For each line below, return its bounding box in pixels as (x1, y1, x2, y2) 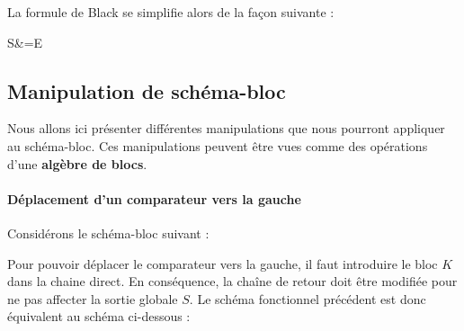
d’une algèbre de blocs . (7, 154, 147, 173)
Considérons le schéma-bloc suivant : (7, 223, 210, 242)
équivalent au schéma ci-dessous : (7, 307, 191, 326)
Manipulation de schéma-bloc (7, 76, 286, 104)
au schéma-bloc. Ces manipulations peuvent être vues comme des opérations (7, 136, 428, 155)
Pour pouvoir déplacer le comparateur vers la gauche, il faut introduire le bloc (7, 254, 438, 273)
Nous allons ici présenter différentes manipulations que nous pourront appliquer (7, 119, 445, 138)
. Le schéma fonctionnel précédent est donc (189, 289, 426, 308)
